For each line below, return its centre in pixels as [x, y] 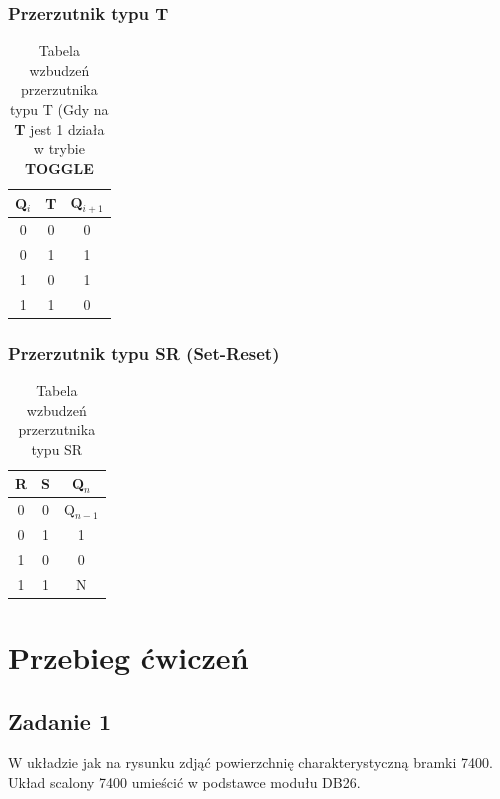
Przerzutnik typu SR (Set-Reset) [144, 352]
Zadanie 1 [59, 720]
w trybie [59, 148]
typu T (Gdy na [59, 109]
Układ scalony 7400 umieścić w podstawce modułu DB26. [184, 781]
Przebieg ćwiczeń [128, 656]
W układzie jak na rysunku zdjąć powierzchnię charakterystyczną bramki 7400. [250, 762]
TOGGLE [59, 167]
